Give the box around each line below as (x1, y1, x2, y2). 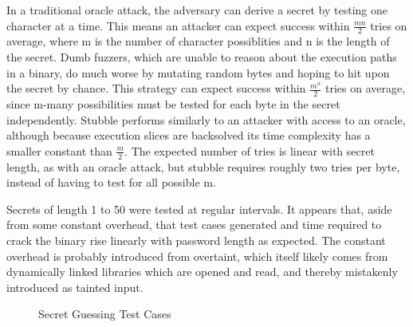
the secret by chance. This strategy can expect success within (6, 80, 306, 97)
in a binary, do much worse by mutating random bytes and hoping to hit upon (6, 64, 390, 81)
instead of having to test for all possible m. (6, 174, 216, 191)
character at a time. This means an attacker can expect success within (6, 17, 350, 33)
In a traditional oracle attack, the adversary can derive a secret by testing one (6, 2, 387, 18)
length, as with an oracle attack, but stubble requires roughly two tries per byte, (6, 158, 400, 175)
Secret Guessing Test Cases (38, 305, 171, 322)
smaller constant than (6, 142, 112, 159)
